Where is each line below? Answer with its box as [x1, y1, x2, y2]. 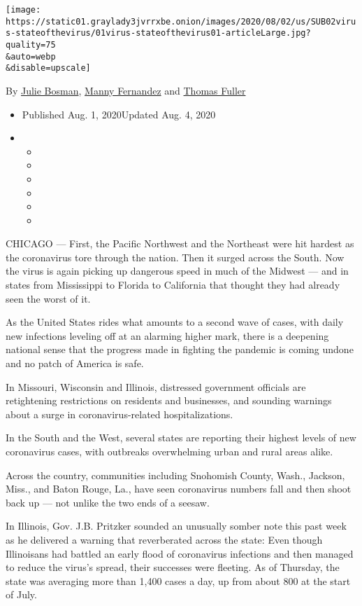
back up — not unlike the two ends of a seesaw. [6, 495, 210, 509]
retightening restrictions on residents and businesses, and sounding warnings [6, 393, 332, 408]
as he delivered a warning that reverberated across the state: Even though [6, 532, 323, 546]
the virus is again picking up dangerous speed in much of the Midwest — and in [6, 263, 349, 278]
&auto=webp [6, 51, 56, 62]
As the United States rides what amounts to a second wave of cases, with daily [6, 315, 344, 329]
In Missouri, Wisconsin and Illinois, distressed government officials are [6, 379, 306, 394]
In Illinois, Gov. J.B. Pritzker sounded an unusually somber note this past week [6, 518, 347, 533]
